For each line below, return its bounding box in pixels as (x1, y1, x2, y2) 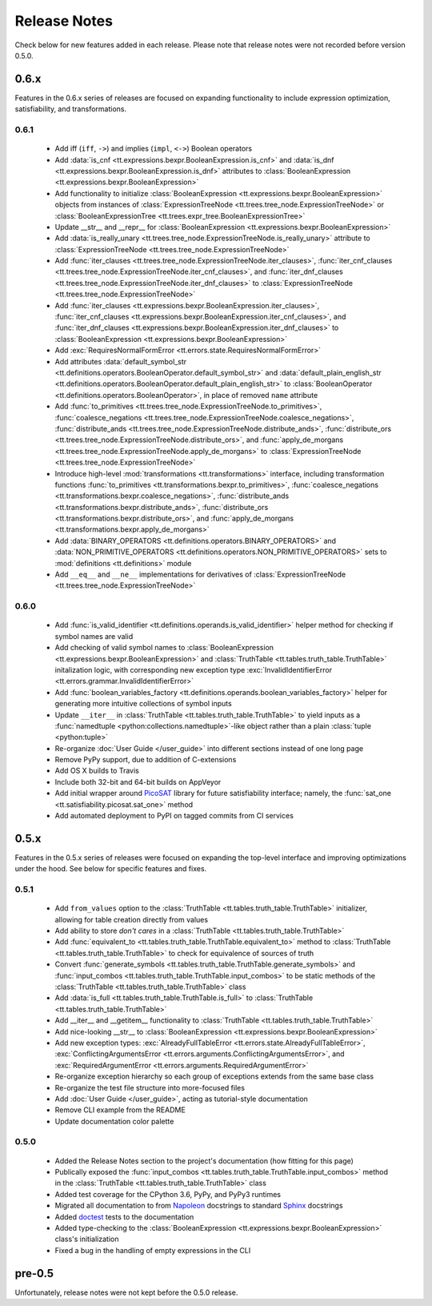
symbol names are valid (54, 631, 134, 641)
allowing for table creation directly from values (54, 914, 208, 924)
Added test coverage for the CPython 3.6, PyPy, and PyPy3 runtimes (54, 1189, 282, 1199)
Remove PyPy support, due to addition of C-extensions (54, 755, 237, 765)
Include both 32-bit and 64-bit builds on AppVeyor (54, 777, 222, 786)
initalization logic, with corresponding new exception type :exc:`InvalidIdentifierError (54, 665, 332, 674)
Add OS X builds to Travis (54, 766, 139, 776)
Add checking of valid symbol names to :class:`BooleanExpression (54, 643, 274, 653)
